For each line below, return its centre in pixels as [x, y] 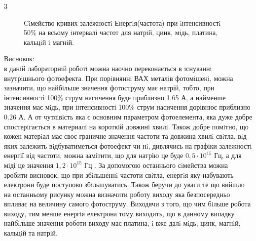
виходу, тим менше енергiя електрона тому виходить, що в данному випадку [119, 213]
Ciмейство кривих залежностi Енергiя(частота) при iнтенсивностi [122, 22]
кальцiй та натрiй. [31, 233]
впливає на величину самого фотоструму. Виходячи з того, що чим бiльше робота [128, 204]
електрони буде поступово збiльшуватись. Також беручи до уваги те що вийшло [124, 184]
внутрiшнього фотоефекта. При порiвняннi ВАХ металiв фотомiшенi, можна [119, 78]
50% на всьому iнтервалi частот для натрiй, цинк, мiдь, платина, [121, 32]
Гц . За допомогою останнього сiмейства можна [156, 165]
